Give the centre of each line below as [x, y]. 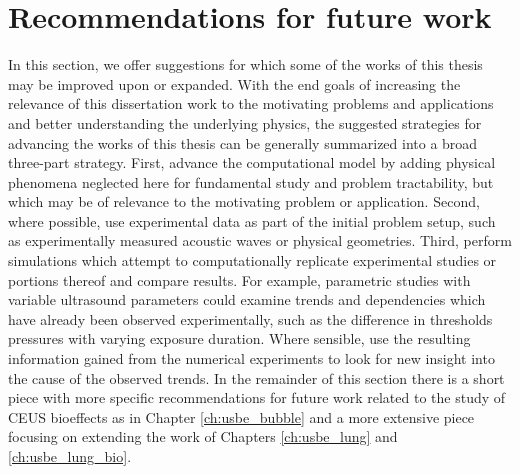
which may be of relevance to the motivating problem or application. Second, [244, 201]
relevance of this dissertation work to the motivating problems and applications [251, 103]
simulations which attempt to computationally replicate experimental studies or [252, 260]
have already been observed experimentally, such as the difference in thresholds [250, 318]
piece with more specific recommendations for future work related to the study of [257, 397]
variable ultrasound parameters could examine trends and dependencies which [247, 299]
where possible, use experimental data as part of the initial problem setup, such [252, 220]
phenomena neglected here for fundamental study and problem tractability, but [251, 181]
